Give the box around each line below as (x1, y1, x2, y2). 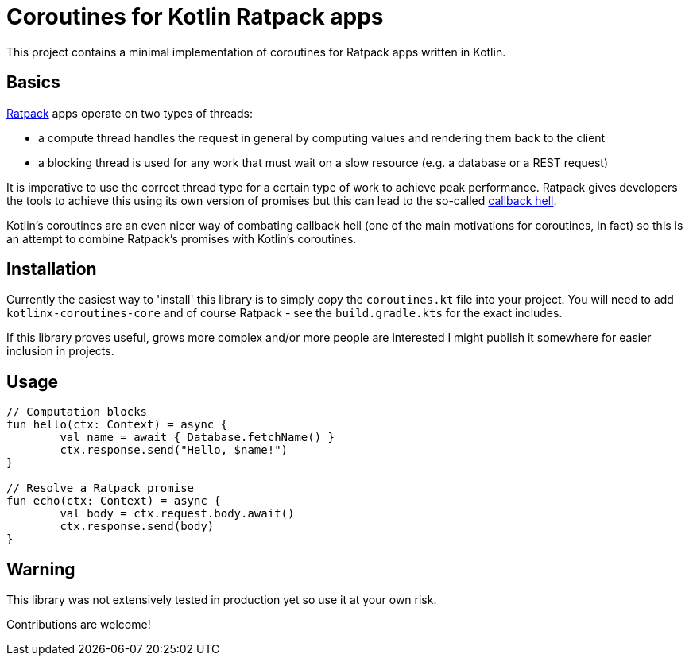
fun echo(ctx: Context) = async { (6, 494, 221, 508)
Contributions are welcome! (6, 617, 151, 632)
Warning (6, 559, 75, 579)
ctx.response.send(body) (60, 520, 215, 533)
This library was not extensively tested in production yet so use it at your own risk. (6, 593, 437, 607)
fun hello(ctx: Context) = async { (6, 418, 228, 432)
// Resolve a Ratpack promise (6, 482, 195, 495)
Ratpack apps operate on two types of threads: (6, 106, 253, 120)
